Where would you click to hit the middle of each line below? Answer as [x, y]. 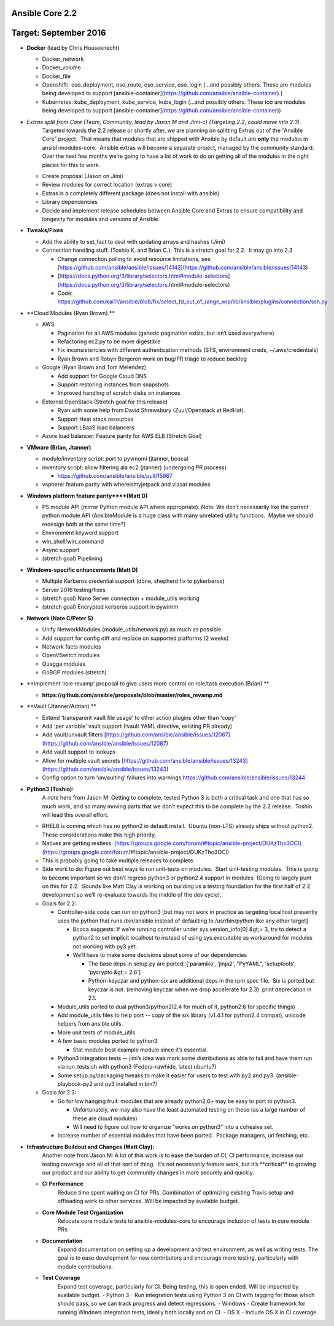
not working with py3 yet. [105, 946]
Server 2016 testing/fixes [74, 590]
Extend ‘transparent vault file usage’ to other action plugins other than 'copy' [139, 717]
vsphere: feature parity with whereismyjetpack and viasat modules [126, 485]
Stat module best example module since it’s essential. [140, 1050]
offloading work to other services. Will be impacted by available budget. [148, 1201]
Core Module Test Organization [83, 1212]
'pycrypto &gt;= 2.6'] [115, 972]
